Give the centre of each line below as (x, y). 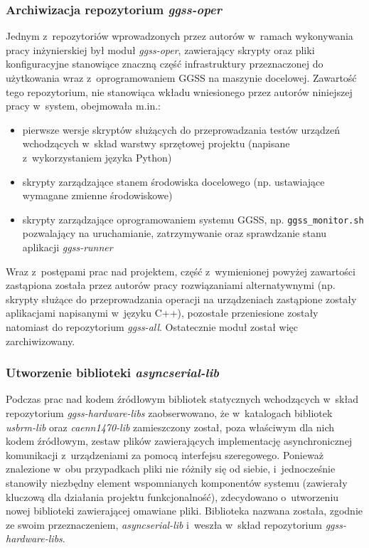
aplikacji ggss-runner (68, 247)
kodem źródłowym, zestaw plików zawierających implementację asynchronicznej (179, 441)
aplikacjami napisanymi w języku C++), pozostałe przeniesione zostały (162, 313)
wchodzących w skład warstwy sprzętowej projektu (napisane (156, 143)
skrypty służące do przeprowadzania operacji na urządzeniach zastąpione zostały (181, 299)
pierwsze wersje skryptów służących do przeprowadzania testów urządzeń (181, 129)
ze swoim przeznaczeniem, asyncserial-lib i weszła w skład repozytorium (164, 524)
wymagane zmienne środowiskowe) (97, 195)
